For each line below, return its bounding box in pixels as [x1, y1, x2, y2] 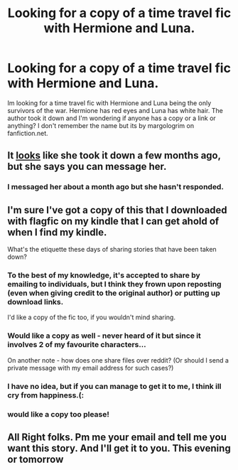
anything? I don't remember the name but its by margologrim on [7, 121, 194, 129]
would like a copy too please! [7, 409, 110, 419]
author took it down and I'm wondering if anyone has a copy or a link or [7, 114, 217, 122]
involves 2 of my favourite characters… [7, 340, 147, 350]
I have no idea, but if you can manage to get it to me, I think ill [7, 381, 222, 391]
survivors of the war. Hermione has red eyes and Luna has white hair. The [7, 106, 224, 114]
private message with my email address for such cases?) [7, 363, 174, 372]
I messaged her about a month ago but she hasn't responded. [7, 182, 224, 192]
